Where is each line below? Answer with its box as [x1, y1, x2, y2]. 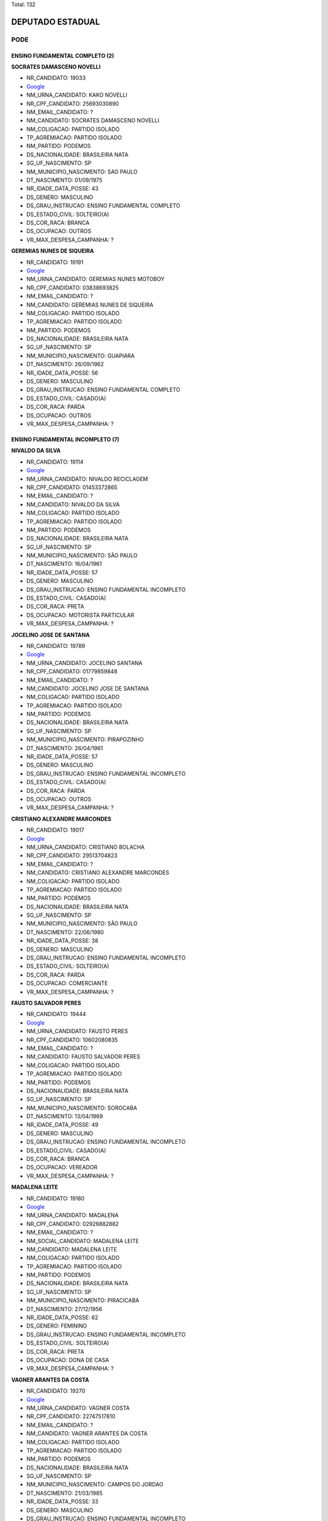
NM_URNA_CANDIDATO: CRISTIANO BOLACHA [26, 843, 145, 851]
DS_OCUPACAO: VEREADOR [26, 1164, 98, 1171]
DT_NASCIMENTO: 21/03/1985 [26, 1489, 103, 1497]
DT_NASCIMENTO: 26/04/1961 [26, 744, 103, 751]
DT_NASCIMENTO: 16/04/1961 [26, 560, 102, 568]
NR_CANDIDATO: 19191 [26, 259, 84, 266]
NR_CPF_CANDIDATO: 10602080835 [26, 1036, 118, 1043]
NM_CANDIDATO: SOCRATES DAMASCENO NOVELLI [26, 117, 160, 124]
